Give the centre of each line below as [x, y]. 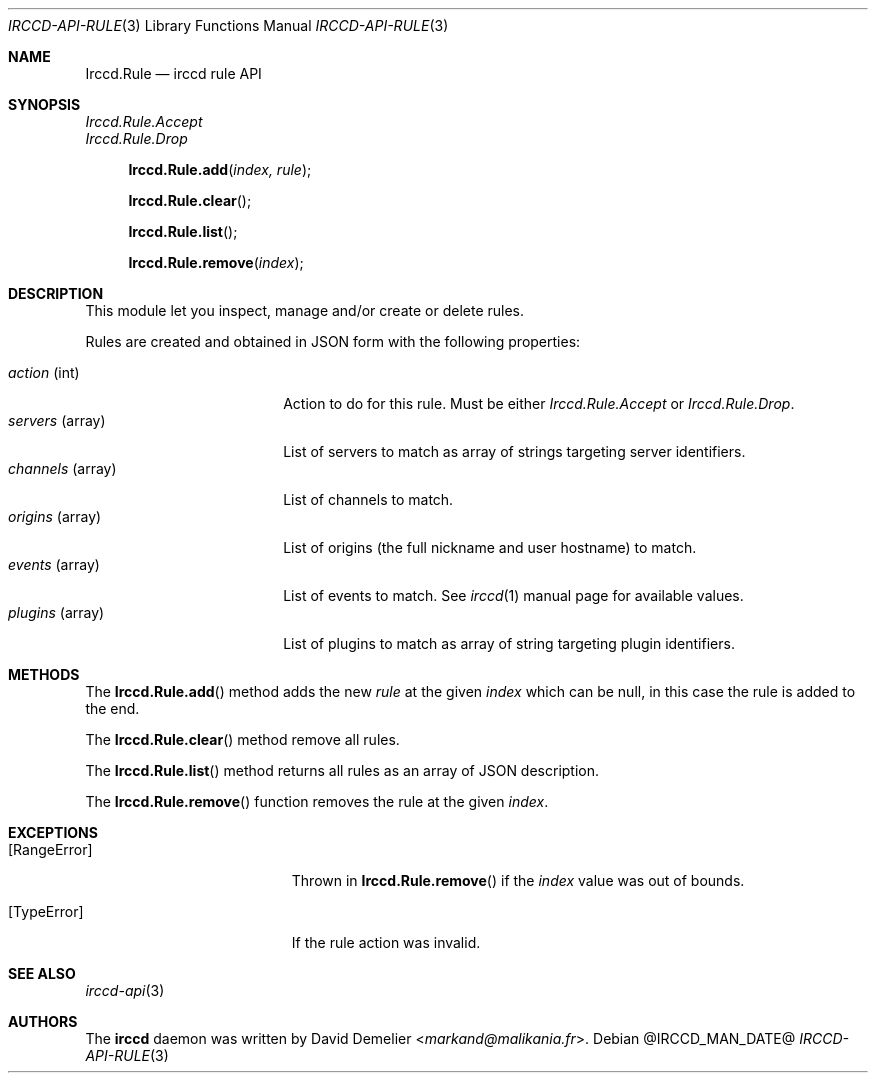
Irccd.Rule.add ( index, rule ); [220, 169]
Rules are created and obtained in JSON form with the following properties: [333, 341]
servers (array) [57, 420]
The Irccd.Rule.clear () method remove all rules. [242, 739]
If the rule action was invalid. [386, 942]
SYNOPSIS [44, 104]
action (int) [44, 372]
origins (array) [55, 516]
